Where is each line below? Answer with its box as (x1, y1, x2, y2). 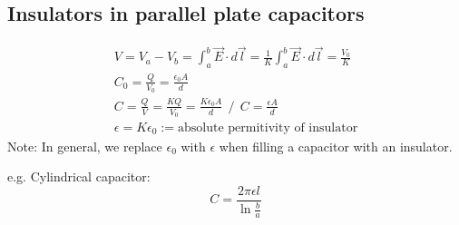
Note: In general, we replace (7, 136, 162, 155)
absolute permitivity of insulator (177, 122, 358, 135)
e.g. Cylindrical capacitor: (7, 167, 151, 186)
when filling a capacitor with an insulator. (219, 136, 453, 155)
